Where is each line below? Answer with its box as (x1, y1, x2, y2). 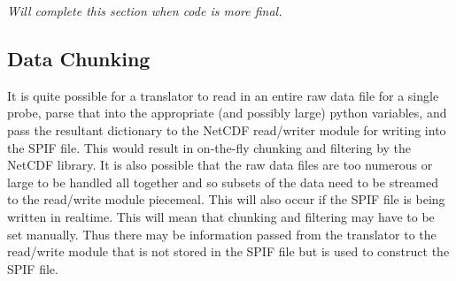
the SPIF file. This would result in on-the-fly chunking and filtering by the (7, 138, 412, 156)
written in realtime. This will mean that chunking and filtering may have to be (7, 207, 435, 225)
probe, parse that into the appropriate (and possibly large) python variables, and (7, 103, 447, 122)
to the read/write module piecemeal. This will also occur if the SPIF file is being (7, 190, 445, 209)
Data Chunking (7, 44, 151, 72)
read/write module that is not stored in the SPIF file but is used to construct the (7, 242, 450, 261)
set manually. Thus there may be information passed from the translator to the (7, 224, 437, 243)
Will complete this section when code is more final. (7, 2, 282, 19)
